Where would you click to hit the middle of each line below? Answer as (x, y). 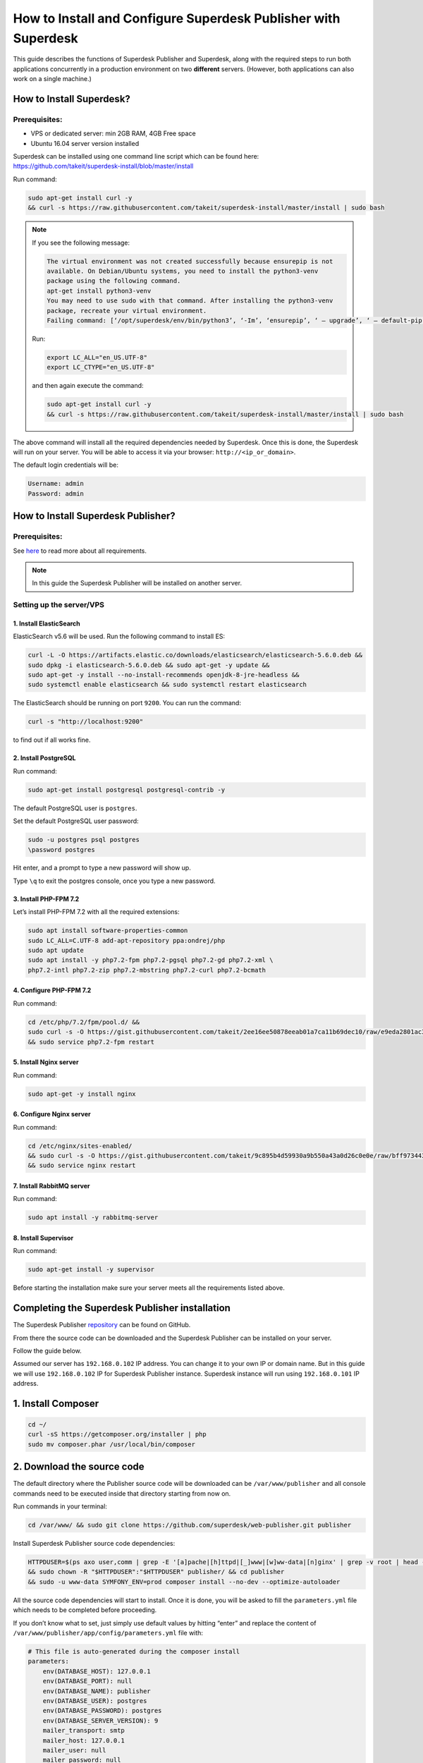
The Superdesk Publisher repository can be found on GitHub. (102, 1325)
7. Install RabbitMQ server (52, 1185)
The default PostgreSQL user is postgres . (75, 808)
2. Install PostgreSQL (44, 758)
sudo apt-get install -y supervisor (91, 1270)
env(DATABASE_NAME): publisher (97, 1691)
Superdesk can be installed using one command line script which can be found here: (136, 157)
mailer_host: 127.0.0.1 (84, 1740)
